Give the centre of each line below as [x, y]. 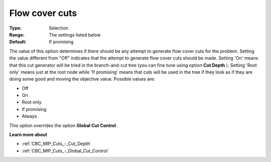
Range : [17, 34]
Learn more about [28, 134]
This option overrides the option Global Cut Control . [64, 125]
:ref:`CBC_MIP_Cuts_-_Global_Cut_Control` [65, 150]
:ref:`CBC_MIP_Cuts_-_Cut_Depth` [57, 144]
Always [29, 116]
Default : [18, 42]
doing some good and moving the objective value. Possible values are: [82, 79]
